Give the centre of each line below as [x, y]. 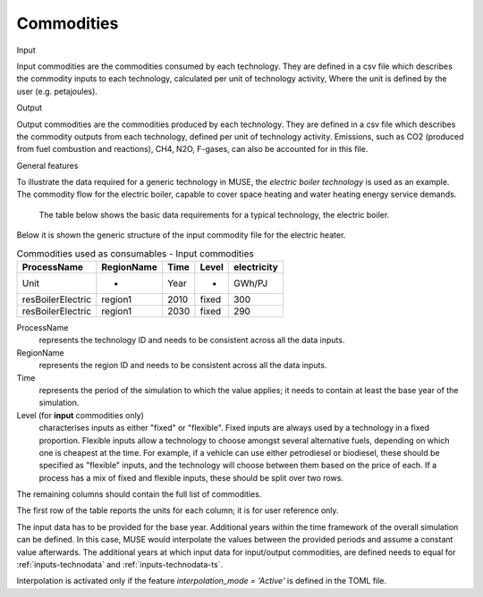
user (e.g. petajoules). [57, 91]
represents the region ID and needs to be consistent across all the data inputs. [183, 366]
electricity [256, 267]
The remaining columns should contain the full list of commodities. [139, 494]
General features [47, 165]
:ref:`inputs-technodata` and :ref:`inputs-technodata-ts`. [120, 565]
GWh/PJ [250, 283]
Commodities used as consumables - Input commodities [135, 253]
